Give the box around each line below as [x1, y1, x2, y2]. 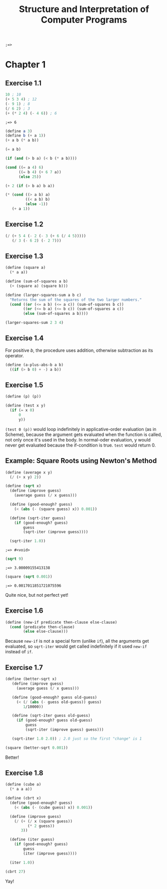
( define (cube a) [5, 782, 41, 787]
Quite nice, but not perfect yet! [5, 592, 68, 598]
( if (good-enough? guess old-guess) [16, 718, 93, 723]
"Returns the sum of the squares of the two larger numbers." [9, 297, 142, 302]
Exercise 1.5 [5, 381, 43, 389]
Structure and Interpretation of [18, 4, 149, 15]
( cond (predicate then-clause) [9, 624, 75, 629]
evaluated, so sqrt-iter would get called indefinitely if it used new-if [5, 643, 147, 649]
